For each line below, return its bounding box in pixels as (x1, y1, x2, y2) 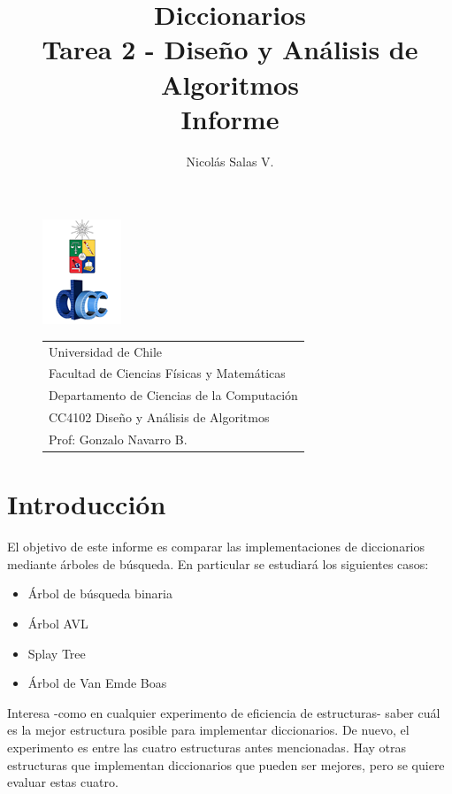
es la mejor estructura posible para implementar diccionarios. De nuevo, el (7, 721, 410, 739)
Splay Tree (27, 644, 86, 662)
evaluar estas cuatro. (7, 773, 119, 791)
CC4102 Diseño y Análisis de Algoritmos (49, 408, 270, 427)
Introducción (7, 486, 166, 522)
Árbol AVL (27, 614, 88, 632)
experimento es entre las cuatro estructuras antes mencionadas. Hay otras (7, 737, 407, 756)
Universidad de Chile (49, 342, 163, 360)
